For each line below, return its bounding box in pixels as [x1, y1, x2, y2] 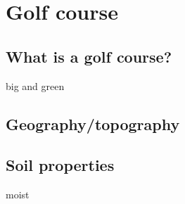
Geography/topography [6, 113, 180, 134]
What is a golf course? [6, 45, 172, 67]
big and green [6, 78, 65, 93]
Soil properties [6, 154, 115, 176]
